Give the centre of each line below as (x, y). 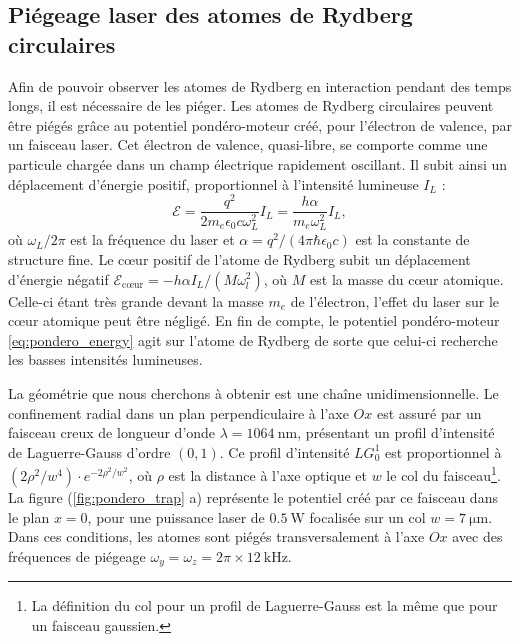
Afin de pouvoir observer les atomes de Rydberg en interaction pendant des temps (260, 85)
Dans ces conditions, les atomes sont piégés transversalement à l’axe (216, 536)
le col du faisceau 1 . (443, 473)
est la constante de (412, 239)
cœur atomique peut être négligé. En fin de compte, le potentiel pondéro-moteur (254, 320)
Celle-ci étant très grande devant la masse (136, 300)
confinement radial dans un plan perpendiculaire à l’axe (178, 412)
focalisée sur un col (367, 516)
